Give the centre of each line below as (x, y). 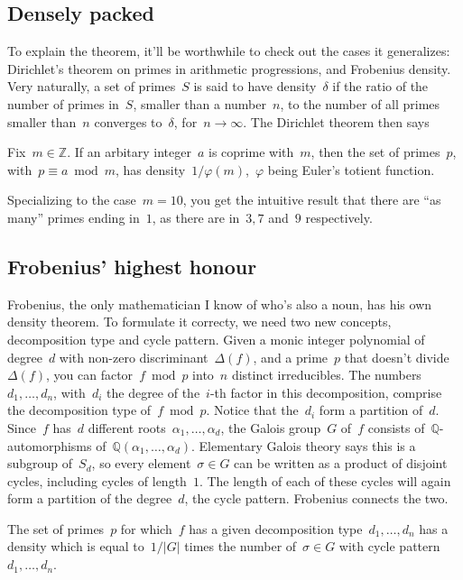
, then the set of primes (375, 152)
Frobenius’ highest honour (132, 266)
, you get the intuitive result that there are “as (312, 200)
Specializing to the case (72, 200)
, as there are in (196, 217)
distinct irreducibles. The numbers (326, 375)
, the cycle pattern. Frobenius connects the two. (316, 498)
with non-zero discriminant (134, 357)
